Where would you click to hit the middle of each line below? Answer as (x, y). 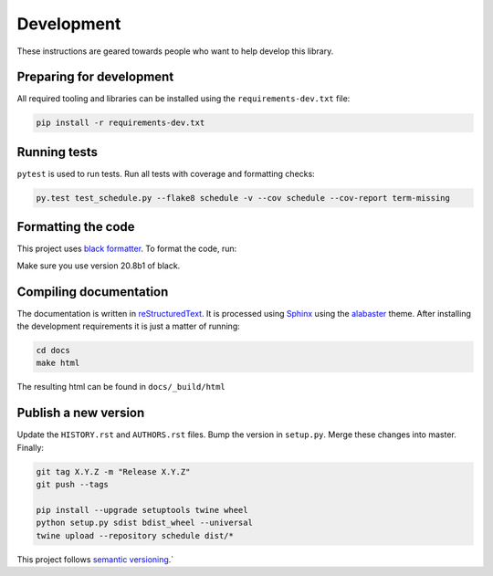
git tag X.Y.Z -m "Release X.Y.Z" (113, 471)
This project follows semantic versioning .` (95, 559)
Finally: (31, 447)
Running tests (58, 152)
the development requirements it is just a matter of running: (129, 326)
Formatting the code (76, 227)
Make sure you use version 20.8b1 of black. (99, 266)
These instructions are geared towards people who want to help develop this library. (175, 51)
